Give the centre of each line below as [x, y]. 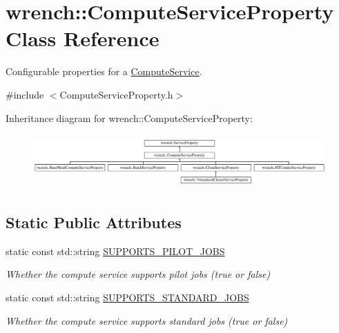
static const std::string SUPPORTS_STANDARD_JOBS [127, 297]
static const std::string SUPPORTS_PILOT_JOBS [115, 251]
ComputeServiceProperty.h [116, 94]
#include [25, 94]
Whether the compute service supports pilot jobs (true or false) [138, 274]
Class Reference [83, 38]
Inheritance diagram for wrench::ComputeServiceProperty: [129, 118]
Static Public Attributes [94, 222]
